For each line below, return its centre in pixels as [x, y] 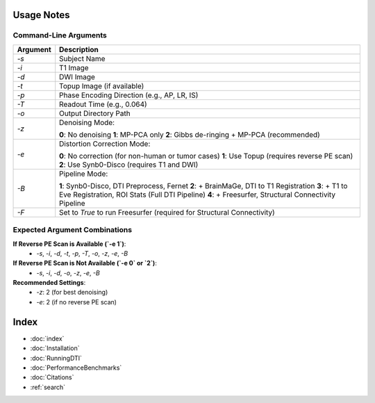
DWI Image [77, 76]
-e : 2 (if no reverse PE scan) [77, 302]
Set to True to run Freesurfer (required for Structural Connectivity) [167, 212]
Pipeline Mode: [84, 174]
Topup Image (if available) [102, 85]
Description [79, 49]
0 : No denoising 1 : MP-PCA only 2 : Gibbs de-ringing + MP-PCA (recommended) [190, 134]
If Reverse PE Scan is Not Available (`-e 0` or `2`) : [85, 263]
